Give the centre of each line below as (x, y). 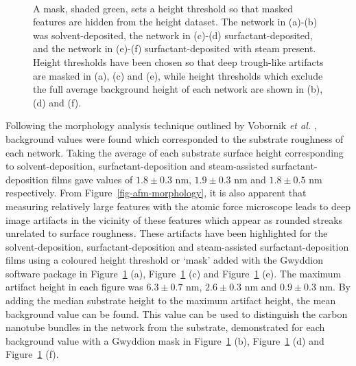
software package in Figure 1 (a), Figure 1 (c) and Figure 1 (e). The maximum (174, 273)
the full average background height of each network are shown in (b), (178, 89)
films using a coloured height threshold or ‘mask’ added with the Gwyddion (164, 260)
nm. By (335, 287)
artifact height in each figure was (74, 287)
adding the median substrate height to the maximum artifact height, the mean (171, 300)
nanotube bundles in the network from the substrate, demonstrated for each (165, 327)
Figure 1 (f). (32, 354)
